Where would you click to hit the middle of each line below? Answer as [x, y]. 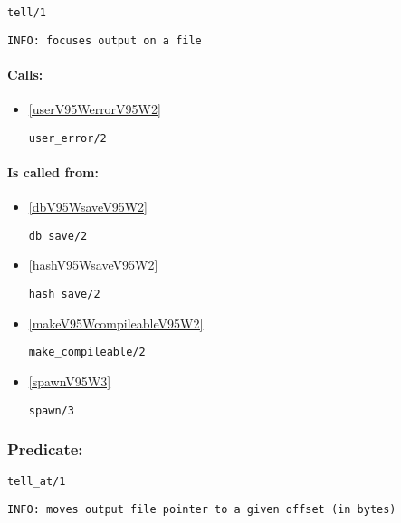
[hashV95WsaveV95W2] [93, 265]
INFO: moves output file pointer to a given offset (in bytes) [202, 510]
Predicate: [45, 449]
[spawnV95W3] [70, 380]
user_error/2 [67, 138]
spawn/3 [51, 410]
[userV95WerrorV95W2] [95, 109]
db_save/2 [58, 236]
